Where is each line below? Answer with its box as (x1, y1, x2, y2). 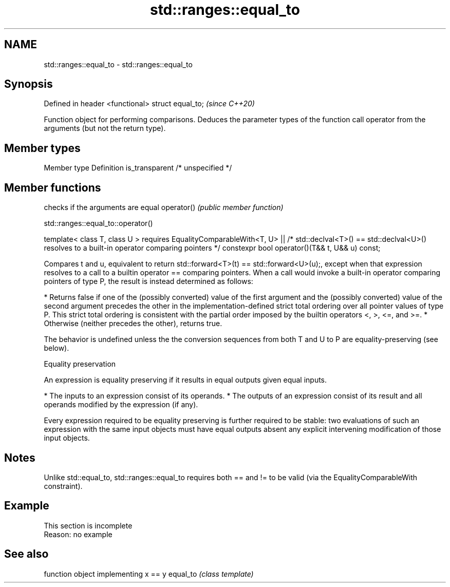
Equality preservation (44, 359, 116, 369)
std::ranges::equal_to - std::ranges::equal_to (44, 60, 193, 69)
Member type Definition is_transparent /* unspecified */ (44, 163, 232, 173)
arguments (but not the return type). (44, 124, 166, 133)
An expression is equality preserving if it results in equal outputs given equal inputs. (44, 375, 327, 385)
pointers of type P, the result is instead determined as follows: (44, 277, 253, 286)
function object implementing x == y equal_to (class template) (44, 569, 254, 578)
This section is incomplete (44, 521, 133, 530)
